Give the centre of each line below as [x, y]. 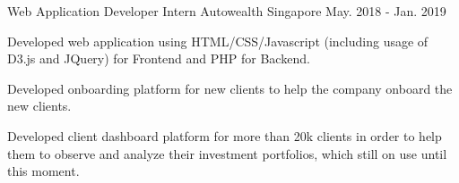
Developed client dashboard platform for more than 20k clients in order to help [225, 135]
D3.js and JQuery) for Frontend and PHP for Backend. [159, 58]
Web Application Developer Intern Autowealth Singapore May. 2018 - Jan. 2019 [227, 11]
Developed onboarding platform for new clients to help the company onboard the [230, 88]
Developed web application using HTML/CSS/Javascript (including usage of [218, 41]
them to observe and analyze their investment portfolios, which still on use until [227, 153]
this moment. [43, 171]
